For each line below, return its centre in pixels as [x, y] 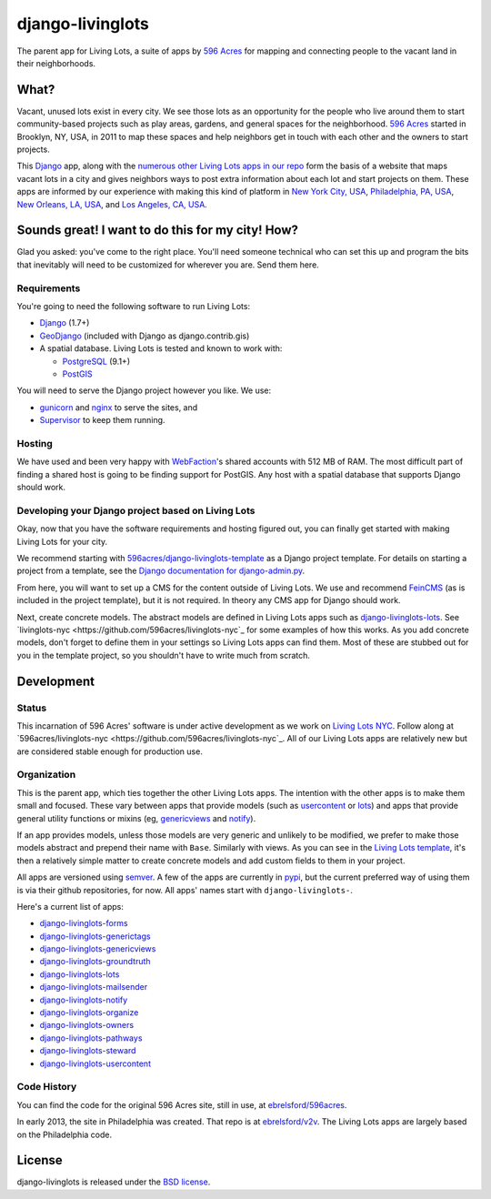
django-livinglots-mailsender [94, 987]
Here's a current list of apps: [70, 906]
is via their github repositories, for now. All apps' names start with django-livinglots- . [185, 890]
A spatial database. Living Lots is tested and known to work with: [161, 348]
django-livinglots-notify [84, 1000]
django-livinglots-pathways [91, 1038]
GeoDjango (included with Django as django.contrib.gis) [145, 336]
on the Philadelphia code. [65, 1134]
